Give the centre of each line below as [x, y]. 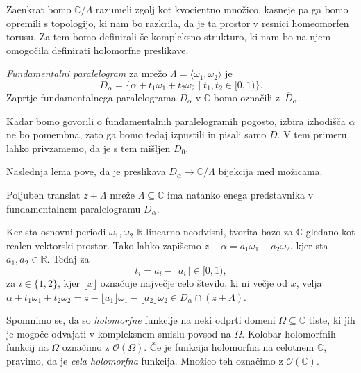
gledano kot [330, 232]
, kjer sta [309, 245]
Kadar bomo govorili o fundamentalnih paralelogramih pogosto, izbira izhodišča [176, 121]
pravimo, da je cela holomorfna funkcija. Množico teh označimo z [145, 360]
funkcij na [27, 347]
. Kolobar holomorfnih [289, 333]
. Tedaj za [68, 259]
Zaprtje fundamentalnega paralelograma [91, 97]
